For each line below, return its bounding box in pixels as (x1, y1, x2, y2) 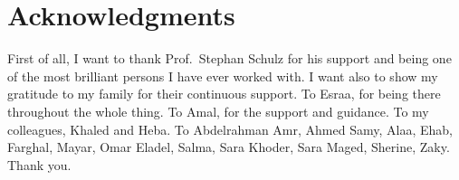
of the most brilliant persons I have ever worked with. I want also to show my (7, 66, 438, 85)
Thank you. (7, 155, 72, 174)
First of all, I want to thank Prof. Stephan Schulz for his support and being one (7, 49, 452, 68)
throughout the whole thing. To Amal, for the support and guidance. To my (7, 101, 429, 120)
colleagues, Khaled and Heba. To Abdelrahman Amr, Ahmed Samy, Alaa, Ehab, (7, 119, 453, 138)
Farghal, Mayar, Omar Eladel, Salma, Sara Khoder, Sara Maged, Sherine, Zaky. (7, 137, 450, 156)
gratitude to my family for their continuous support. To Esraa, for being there (7, 84, 441, 103)
